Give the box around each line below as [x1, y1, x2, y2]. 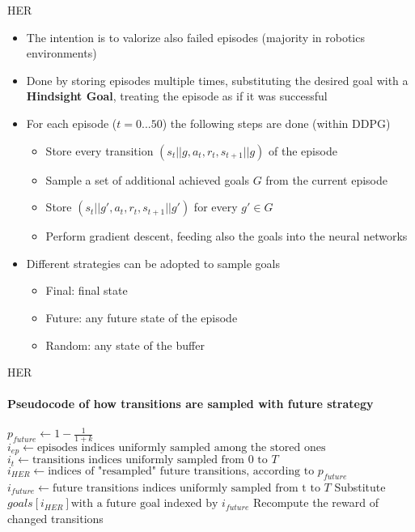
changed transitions [7, 509, 104, 526]
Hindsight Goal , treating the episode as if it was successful [26, 87, 328, 104]
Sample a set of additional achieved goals [45, 171, 249, 188]
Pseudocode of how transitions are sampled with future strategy [7, 395, 374, 412]
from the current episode [265, 171, 387, 188]
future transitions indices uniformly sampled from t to [52, 482, 320, 494]
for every [193, 198, 238, 215]
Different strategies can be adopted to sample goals [26, 254, 281, 271]
